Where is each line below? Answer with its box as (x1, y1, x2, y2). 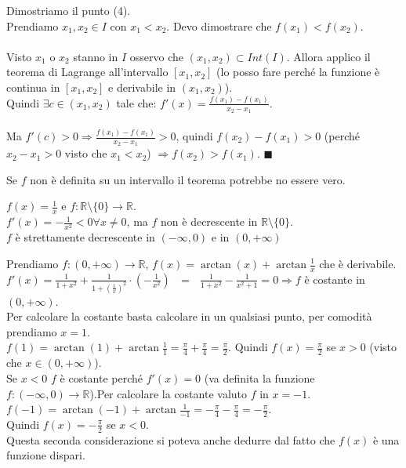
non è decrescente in (161, 213, 258, 230)
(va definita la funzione (204, 369, 315, 386)
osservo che (129, 48, 184, 64)
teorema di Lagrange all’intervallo (6, 63, 169, 80)
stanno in (73, 48, 118, 64)
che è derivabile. (319, 256, 397, 271)
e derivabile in (108, 78, 176, 95)
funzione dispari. (6, 447, 85, 463)
